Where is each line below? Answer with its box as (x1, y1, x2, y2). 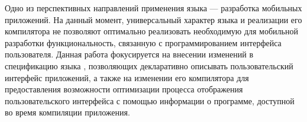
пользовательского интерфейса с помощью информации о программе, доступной (5, 94, 295, 107)
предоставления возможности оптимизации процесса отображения (5, 83, 243, 95)
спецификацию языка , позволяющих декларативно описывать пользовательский (5, 59, 293, 72)
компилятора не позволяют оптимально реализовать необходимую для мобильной (5, 25, 298, 37)
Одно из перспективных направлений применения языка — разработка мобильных (5, 2, 302, 14)
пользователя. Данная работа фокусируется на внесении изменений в (5, 48, 254, 60)
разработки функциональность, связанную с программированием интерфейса (5, 36, 282, 49)
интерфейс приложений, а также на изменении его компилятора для (5, 71, 249, 84)
